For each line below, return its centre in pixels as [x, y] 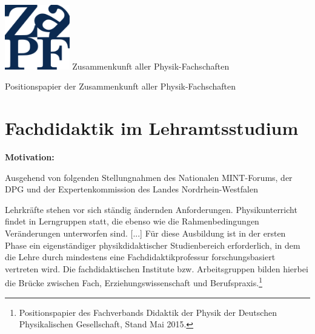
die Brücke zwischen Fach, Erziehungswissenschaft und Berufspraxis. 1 [134, 282]
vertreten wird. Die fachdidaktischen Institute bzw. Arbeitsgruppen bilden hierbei [157, 268]
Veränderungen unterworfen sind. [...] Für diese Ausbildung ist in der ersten [145, 233]
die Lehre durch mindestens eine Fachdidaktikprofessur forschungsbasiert [140, 257]
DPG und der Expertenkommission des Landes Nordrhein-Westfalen [131, 189]
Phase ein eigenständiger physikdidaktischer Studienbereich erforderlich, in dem [153, 245]
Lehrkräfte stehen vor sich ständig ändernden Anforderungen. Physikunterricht [151, 209]
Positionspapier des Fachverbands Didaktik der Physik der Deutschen [148, 312]
